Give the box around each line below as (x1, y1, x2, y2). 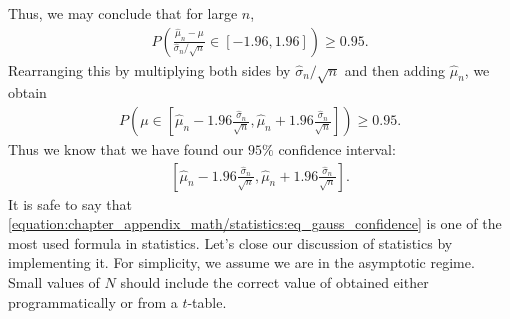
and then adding (344, 59, 446, 80)
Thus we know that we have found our (8, 139, 244, 160)
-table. (187, 291, 227, 312)
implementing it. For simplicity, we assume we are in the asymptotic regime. (8, 252, 475, 273)
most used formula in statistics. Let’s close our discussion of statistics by (8, 232, 453, 253)
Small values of (8, 272, 100, 293)
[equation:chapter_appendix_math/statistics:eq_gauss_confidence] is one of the (8, 213, 502, 234)
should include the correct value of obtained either (120, 272, 429, 293)
